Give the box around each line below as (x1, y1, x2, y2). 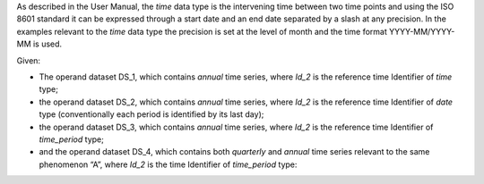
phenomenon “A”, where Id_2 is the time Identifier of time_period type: (39, 159, 298, 170)
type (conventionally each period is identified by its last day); (39, 109, 264, 120)
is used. (32, 38, 63, 49)
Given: (16, 54, 40, 66)
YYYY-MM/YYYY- (388, 26, 455, 37)
